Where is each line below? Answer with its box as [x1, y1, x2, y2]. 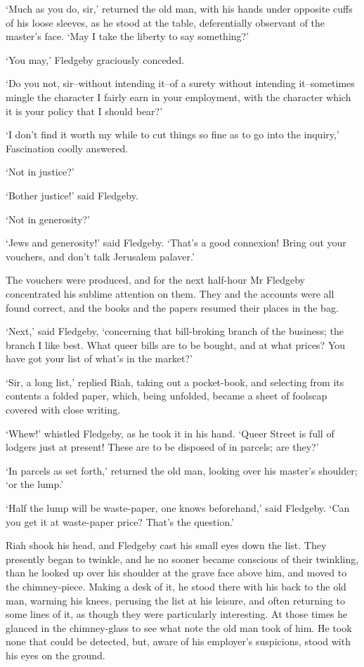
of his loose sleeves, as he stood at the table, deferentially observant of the [6, 15, 325, 29]
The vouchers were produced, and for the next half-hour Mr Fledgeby [6, 272, 305, 287]
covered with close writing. [6, 402, 121, 417]
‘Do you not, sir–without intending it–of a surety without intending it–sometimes [6, 76, 355, 91]
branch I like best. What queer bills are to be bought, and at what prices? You [6, 337, 346, 352]
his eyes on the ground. [6, 647, 105, 662]
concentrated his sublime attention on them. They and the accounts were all [6, 286, 334, 301]
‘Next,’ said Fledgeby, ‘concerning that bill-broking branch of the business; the [6, 324, 344, 338]
